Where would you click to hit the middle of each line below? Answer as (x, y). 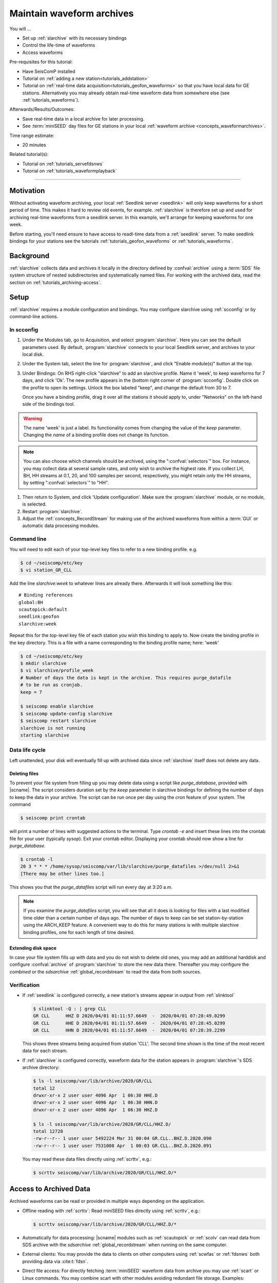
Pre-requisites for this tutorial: (41, 62)
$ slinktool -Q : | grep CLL (70, 1009)
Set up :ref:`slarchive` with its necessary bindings (74, 38)
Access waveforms (43, 52)
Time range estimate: (32, 135)
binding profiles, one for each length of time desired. (79, 932)
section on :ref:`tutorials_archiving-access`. (55, 282)
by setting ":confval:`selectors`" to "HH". (66, 483)
